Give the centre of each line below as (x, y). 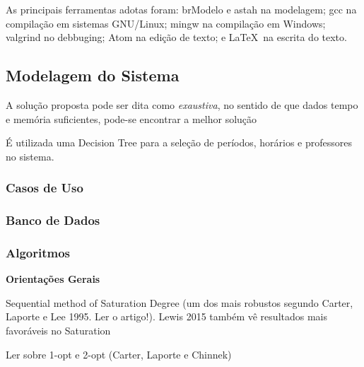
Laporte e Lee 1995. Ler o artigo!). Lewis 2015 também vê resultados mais (166, 316)
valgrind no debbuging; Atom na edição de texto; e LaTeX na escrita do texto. (176, 37)
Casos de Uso (45, 188)
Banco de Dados (53, 220)
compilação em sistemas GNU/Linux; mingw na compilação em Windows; (166, 23)
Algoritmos (38, 252)
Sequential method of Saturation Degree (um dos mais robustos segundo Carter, (180, 302)
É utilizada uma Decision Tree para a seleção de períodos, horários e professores (179, 142)
